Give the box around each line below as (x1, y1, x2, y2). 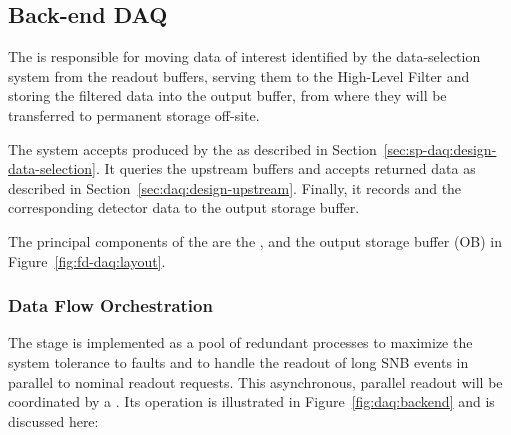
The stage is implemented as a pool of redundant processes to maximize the (8, 332, 473, 353)
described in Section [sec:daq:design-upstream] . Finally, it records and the (8, 177, 462, 198)
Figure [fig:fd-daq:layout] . (8, 250, 166, 271)
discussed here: (8, 410, 99, 431)
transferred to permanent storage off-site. (8, 104, 260, 125)
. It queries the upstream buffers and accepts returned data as (95, 158, 476, 179)
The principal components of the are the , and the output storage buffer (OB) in (8, 230, 503, 251)
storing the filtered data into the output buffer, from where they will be (8, 85, 447, 106)
